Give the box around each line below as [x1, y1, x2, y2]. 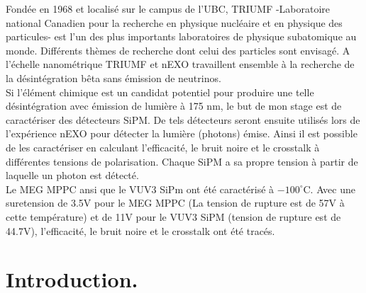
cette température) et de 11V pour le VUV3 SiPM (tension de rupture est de [6, 209, 341, 224]
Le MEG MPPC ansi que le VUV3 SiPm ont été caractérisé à [6, 181, 274, 196]
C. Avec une [303, 181, 355, 196]
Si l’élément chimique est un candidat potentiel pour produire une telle [6, 84, 314, 99]
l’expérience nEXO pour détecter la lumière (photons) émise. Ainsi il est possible [6, 126, 357, 141]
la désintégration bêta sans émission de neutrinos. [6, 70, 221, 85]
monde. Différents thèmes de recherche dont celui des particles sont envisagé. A [6, 42, 350, 57]
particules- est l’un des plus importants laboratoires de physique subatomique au [6, 29, 357, 44]
